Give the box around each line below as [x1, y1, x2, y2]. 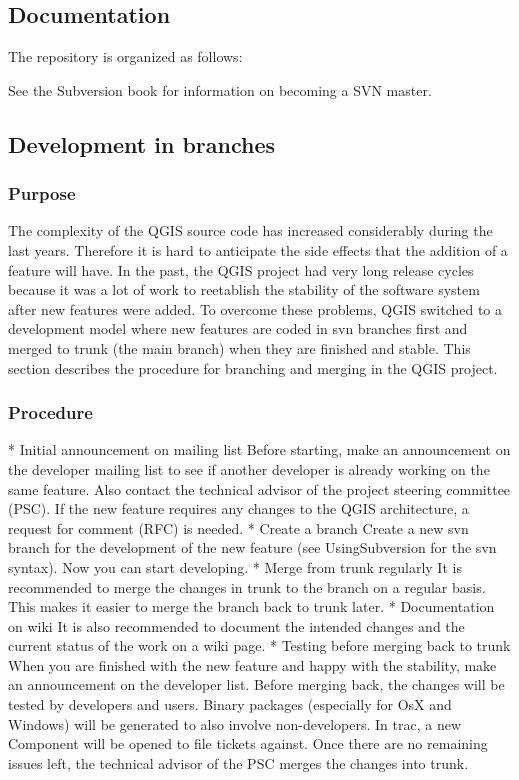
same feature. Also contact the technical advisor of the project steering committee [8, 478, 511, 499]
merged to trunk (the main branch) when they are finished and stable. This [8, 337, 471, 358]
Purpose [8, 181, 76, 206]
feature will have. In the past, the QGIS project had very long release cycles [8, 259, 474, 280]
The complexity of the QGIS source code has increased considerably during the [8, 220, 493, 241]
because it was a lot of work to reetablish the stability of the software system [8, 279, 480, 300]
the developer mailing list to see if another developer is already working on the [8, 458, 490, 479]
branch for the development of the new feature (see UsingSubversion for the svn [8, 537, 497, 558]
